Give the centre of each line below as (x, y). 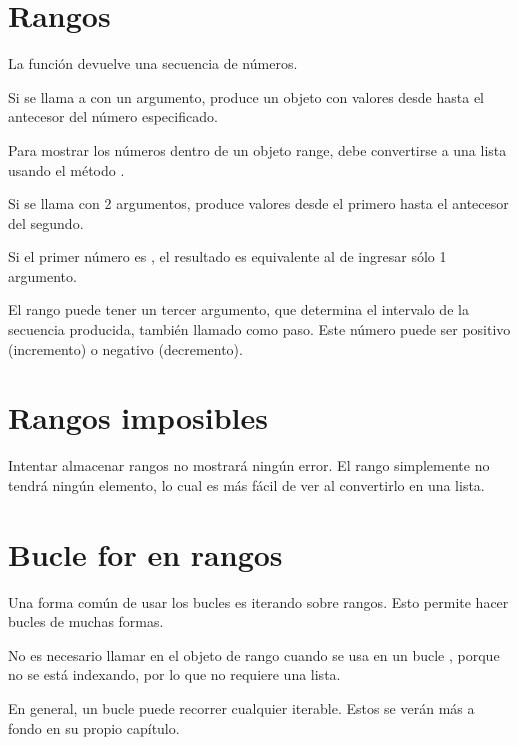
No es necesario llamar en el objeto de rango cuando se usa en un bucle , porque (254, 654)
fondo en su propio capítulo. (94, 727)
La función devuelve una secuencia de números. (153, 63)
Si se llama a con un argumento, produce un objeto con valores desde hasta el (246, 96)
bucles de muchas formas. (86, 621)
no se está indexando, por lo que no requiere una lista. (174, 674)
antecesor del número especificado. (113, 116)
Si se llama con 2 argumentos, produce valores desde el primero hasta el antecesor (258, 203)
